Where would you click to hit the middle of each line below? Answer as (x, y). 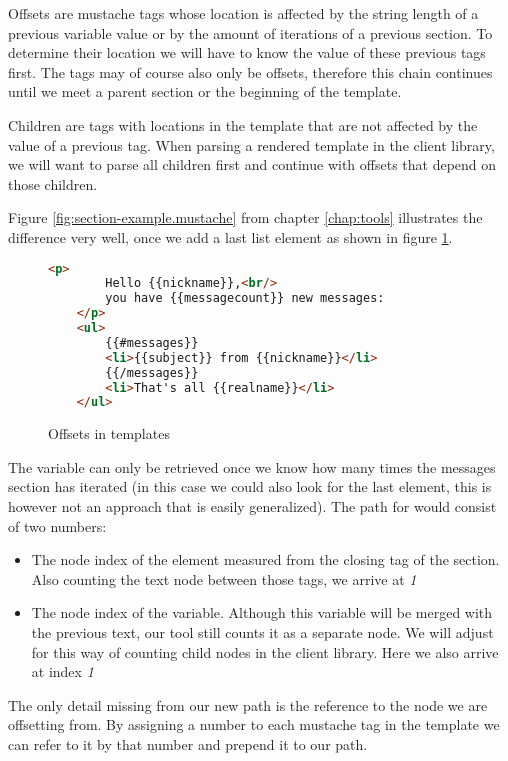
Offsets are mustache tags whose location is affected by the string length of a (243, 13)
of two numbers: (57, 525)
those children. (53, 183)
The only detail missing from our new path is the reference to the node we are (248, 704)
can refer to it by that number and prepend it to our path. (188, 744)
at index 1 (62, 671)
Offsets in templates (109, 433)
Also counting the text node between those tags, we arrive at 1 (224, 578)
